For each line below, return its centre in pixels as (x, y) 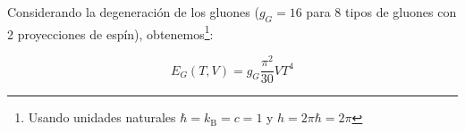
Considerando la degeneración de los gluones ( (133, 12)
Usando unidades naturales (102, 117)
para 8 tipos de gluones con (381, 12)
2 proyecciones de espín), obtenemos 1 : (110, 32)
